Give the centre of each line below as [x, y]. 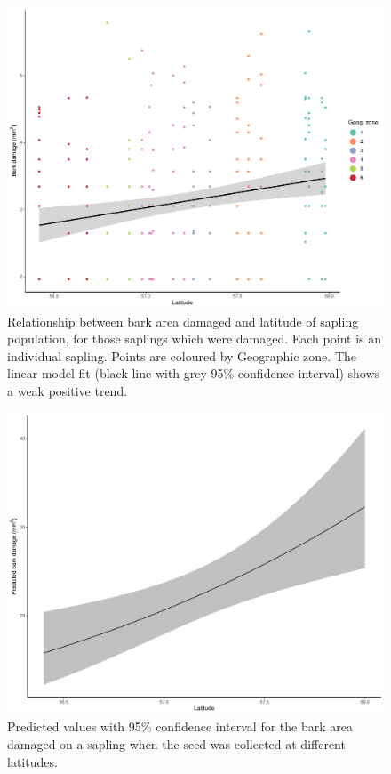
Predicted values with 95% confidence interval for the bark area [180, 726]
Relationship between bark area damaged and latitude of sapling [183, 321]
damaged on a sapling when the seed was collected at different [176, 743]
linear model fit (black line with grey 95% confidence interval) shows [194, 373]
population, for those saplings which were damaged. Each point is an [194, 339]
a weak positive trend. [68, 391]
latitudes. [32, 761]
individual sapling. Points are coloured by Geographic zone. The [182, 355]
